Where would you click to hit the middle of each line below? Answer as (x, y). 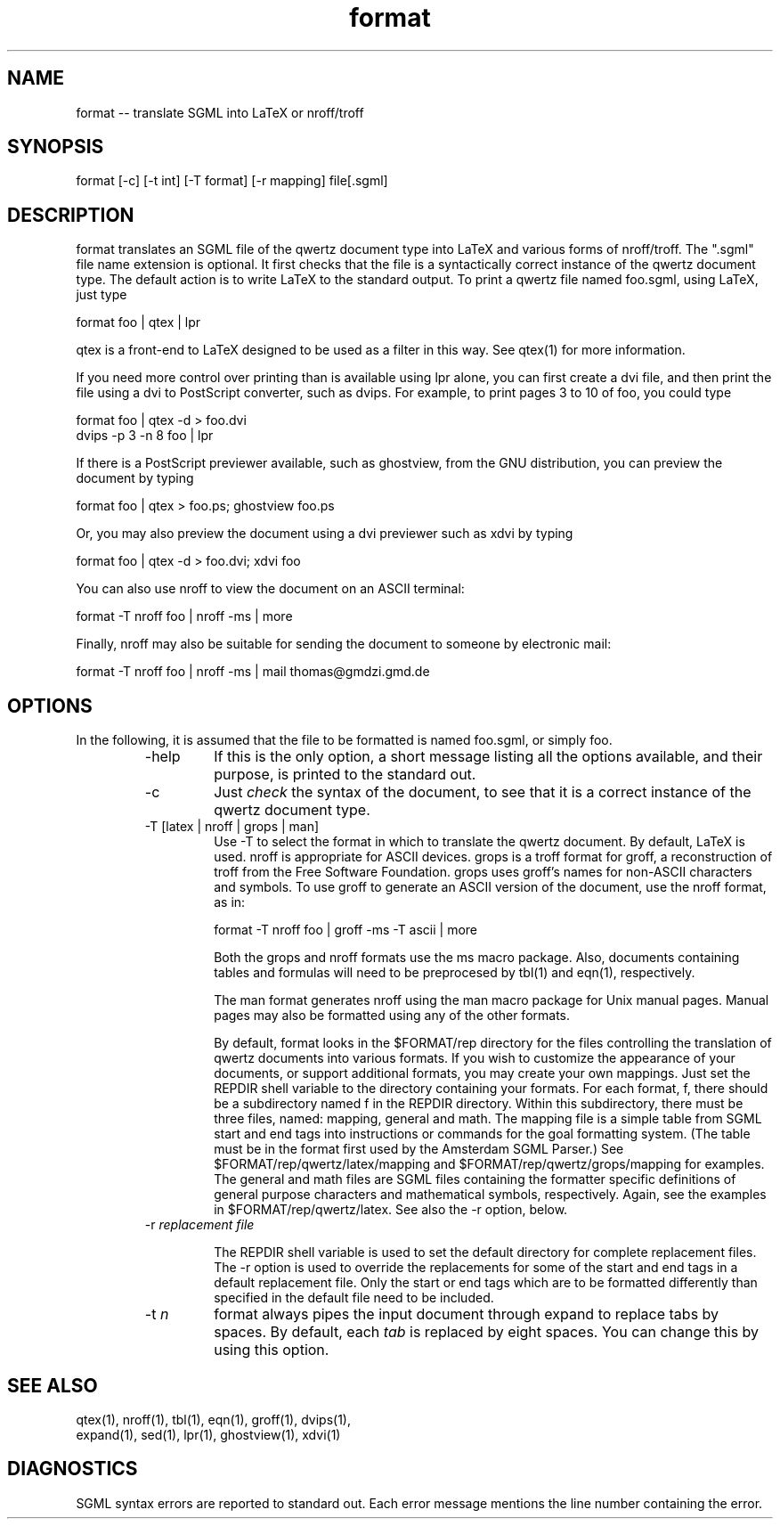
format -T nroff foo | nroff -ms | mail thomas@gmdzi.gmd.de (253, 672)
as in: (230, 902)
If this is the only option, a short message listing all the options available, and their (488, 757)
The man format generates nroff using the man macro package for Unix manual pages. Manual (492, 1000)
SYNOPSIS (56, 147)
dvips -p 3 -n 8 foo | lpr (145, 436)
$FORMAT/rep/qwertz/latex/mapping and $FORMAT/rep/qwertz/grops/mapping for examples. (489, 1164)
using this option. (272, 1350)
